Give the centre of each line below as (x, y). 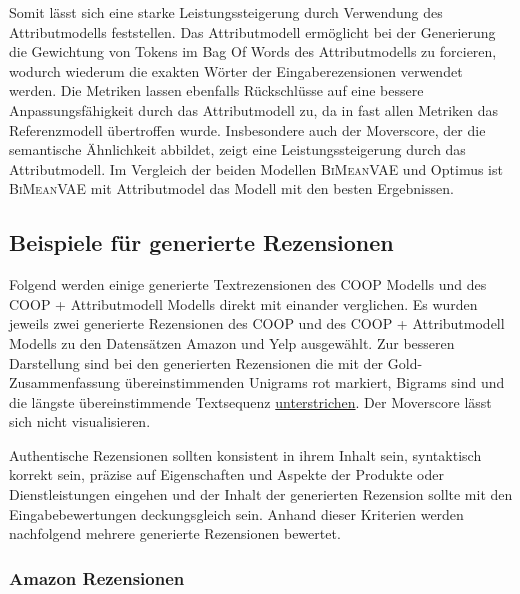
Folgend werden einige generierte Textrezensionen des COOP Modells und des (248, 284)
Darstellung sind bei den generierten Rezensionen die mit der (196, 362)
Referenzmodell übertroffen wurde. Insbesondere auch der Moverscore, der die (247, 129)
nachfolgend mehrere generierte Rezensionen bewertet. (175, 533)
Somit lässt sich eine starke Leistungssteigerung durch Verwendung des (226, 12)
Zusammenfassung (65, 382)
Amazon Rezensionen (97, 577)
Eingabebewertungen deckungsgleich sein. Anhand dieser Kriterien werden (236, 513)
